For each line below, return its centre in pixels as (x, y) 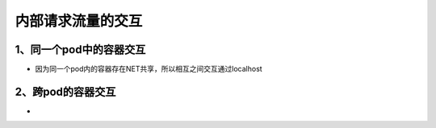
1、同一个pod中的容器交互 (80, 50)
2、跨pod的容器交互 (65, 91)
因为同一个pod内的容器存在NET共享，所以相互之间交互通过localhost (149, 69)
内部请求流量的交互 (79, 21)
